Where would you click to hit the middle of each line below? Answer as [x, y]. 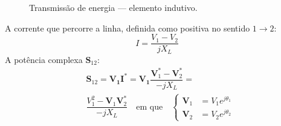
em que [150, 107]
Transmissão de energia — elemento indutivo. [113, 7]
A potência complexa [44, 59]
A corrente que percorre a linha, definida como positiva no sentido [128, 28]
